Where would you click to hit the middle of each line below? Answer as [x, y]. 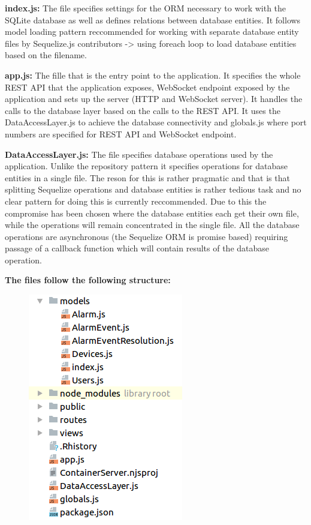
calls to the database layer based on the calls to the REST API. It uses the [143, 110]
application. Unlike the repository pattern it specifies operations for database [146, 166]
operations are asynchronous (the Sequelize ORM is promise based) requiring [147, 236]
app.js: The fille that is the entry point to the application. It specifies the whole [153, 75]
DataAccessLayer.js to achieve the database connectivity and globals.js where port [156, 122]
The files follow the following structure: [88, 280]
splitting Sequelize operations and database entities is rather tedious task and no [153, 189]
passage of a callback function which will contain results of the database [137, 248]
